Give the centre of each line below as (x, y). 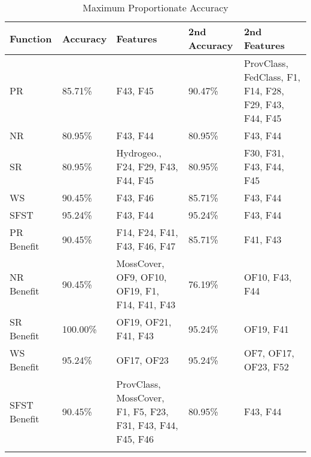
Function (31, 38)
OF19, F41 (266, 329)
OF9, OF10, (141, 277)
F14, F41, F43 (146, 304)
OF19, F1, (138, 291)
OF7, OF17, (269, 353)
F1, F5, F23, (142, 411)
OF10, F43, (268, 277)
